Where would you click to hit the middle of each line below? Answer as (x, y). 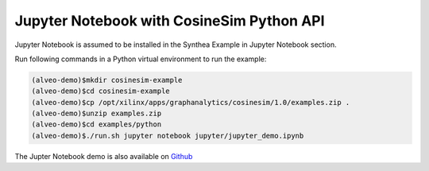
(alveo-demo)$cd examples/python (97, 124)
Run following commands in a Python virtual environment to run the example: (141, 59)
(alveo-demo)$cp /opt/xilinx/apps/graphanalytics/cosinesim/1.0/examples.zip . (191, 102)
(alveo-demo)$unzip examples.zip (97, 114)
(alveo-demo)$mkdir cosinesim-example (107, 80)
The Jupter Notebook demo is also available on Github (104, 156)
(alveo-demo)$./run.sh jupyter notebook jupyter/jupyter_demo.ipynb (168, 136)
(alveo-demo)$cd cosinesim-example (100, 91)
